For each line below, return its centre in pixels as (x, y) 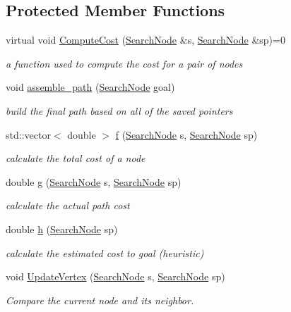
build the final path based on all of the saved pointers (119, 110)
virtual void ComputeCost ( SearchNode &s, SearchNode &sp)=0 (145, 40)
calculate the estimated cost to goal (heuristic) (105, 252)
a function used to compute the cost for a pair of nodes (124, 63)
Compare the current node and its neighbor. (100, 300)
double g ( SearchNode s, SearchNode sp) (94, 181)
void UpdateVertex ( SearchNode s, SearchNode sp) (115, 276)
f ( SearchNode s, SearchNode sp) (186, 134)
